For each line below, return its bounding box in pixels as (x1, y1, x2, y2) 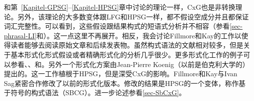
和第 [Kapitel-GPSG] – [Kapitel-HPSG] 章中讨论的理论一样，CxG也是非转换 (4, 2, 235, 12)
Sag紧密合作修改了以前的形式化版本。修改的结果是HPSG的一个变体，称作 (4, 78, 239, 88)
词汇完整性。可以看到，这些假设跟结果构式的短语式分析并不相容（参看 (4, 21, 230, 31)
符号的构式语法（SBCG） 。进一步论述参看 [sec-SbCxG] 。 (10, 87, 186, 98)
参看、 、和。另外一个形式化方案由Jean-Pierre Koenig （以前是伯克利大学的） (10, 59, 250, 69)
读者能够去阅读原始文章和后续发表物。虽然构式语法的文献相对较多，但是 (10, 40, 243, 50)
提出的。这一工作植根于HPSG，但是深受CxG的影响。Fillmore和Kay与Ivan (4, 68, 237, 79)
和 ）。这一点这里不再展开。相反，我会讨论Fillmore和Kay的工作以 (36, 30, 241, 40)
